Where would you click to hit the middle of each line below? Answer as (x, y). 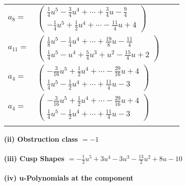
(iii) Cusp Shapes (34, 158)
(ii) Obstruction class (41, 139)
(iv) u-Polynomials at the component (69, 178)
